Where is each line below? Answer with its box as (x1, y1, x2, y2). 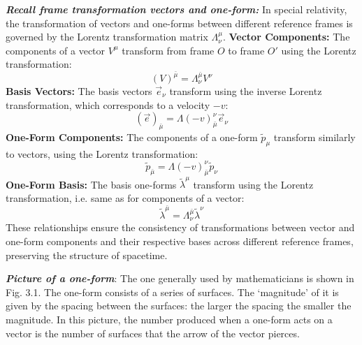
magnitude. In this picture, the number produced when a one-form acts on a (6, 311, 333, 326)
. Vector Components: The (222, 29, 350, 44)
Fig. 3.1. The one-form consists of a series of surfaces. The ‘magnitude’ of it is (6, 284, 339, 299)
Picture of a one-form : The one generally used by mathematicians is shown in (6, 271, 354, 286)
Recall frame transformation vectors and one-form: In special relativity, (6, 2, 347, 16)
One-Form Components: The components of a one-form (6, 130, 258, 145)
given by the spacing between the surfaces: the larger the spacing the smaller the (6, 298, 352, 313)
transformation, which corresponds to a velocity (6, 97, 210, 112)
